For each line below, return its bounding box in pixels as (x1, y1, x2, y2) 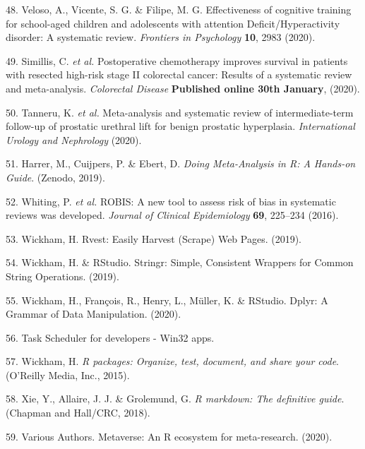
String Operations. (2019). (6, 268, 119, 283)
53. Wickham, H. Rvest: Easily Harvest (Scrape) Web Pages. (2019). (6, 231, 302, 246)
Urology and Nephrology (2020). (6, 132, 142, 147)
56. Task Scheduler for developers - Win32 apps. (6, 330, 215, 345)
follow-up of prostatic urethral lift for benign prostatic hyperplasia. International (6, 119, 355, 133)
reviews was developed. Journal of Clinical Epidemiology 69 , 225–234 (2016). (6, 208, 339, 222)
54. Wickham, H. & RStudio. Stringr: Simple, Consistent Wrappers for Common (6, 255, 354, 270)
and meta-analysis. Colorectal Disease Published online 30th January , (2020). (6, 80, 360, 95)
